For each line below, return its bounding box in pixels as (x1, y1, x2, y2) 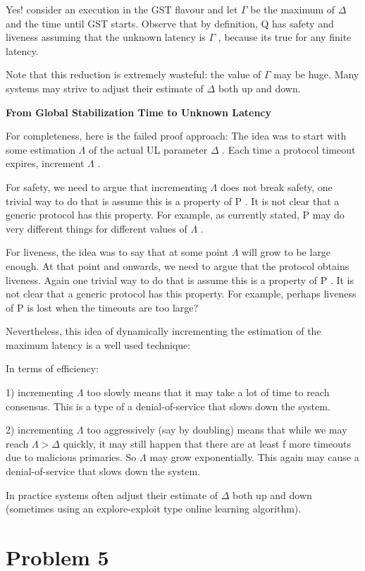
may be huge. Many (273, 67, 359, 82)
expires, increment (6, 156, 85, 171)
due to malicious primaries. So (6, 450, 137, 465)
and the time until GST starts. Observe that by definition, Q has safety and (6, 16, 334, 30)
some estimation (6, 142, 75, 156)
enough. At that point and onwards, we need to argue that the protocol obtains (6, 258, 349, 273)
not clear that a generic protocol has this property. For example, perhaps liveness (6, 286, 357, 301)
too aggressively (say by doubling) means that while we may (87, 422, 347, 437)
